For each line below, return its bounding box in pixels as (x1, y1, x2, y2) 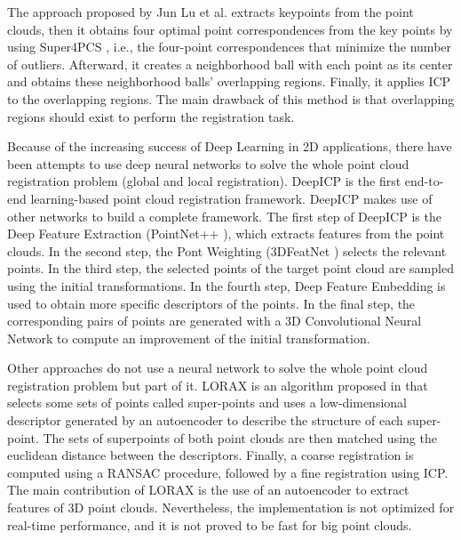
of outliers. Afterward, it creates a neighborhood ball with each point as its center (7, 54, 453, 73)
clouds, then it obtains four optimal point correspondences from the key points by (7, 20, 453, 38)
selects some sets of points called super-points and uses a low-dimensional (7, 393, 407, 412)
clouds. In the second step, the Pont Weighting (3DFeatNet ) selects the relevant (7, 241, 447, 260)
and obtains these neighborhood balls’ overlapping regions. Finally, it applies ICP (7, 72, 451, 91)
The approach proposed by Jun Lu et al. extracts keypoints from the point (7, 3, 414, 20)
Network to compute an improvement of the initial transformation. (7, 328, 370, 347)
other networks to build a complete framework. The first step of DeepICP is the (7, 206, 441, 225)
